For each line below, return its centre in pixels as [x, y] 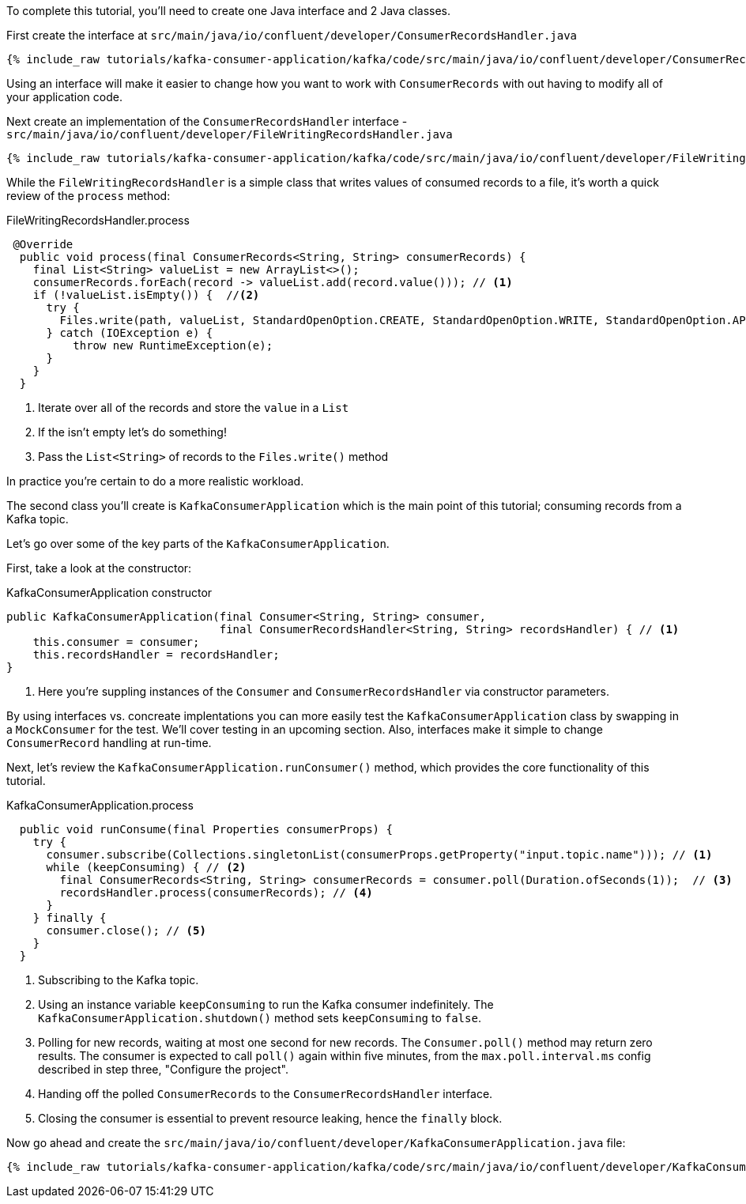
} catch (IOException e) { [130, 333]
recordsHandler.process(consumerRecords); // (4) [216, 893]
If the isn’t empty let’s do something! [132, 432]
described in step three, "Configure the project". [163, 1069]
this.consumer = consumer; [116, 642]
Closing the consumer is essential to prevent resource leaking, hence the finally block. [270, 1118]
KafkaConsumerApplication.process [100, 805]
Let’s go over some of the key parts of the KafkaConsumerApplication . [198, 543]
